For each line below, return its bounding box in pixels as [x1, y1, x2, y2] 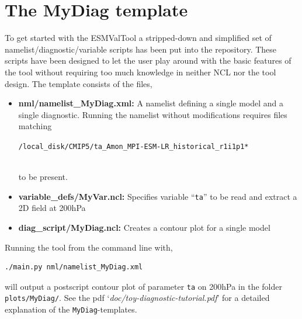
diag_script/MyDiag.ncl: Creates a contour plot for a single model [18, 221, 270, 233]
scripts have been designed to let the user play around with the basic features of [5, 54, 291, 67]
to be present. [18, 171, 68, 183]
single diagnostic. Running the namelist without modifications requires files [18, 108, 287, 120]
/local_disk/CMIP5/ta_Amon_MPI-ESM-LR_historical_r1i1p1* [18, 142, 249, 151]
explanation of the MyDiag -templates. [5, 303, 137, 315]
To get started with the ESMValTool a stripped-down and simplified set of [5, 32, 272, 44]
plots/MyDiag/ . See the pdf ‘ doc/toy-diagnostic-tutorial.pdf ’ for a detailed [5, 292, 270, 304]
